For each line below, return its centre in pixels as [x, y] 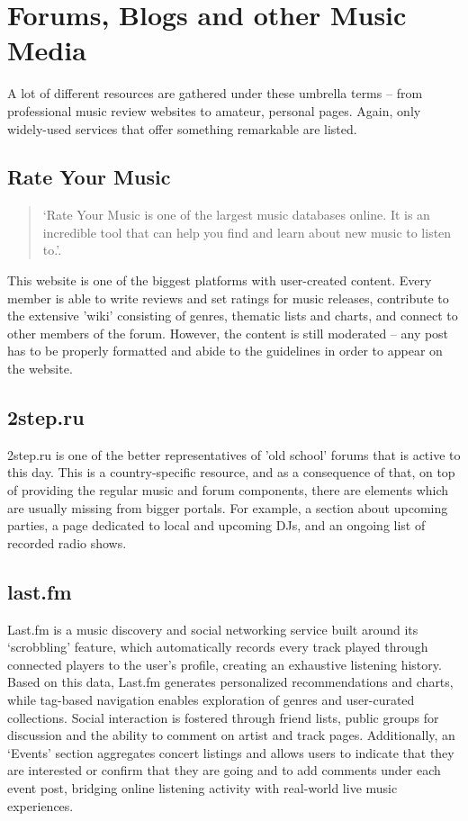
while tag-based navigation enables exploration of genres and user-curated [211, 699]
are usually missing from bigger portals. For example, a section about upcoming [228, 507]
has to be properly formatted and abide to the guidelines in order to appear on [225, 351]
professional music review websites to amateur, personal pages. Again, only [214, 110]
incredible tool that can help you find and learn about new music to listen [247, 232]
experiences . [40, 805]
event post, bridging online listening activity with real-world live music [202, 787]
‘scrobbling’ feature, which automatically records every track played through [218, 647]
